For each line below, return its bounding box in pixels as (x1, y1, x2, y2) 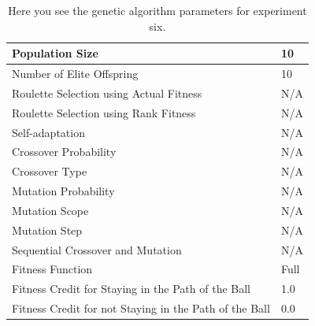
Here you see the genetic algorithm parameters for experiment (8, 2, 307, 18)
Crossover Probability (12, 143, 117, 160)
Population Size (12, 45, 98, 61)
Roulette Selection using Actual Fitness (12, 84, 202, 101)
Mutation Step (12, 221, 83, 238)
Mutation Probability (12, 183, 115, 199)
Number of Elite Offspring (12, 65, 139, 82)
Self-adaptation (12, 124, 85, 140)
